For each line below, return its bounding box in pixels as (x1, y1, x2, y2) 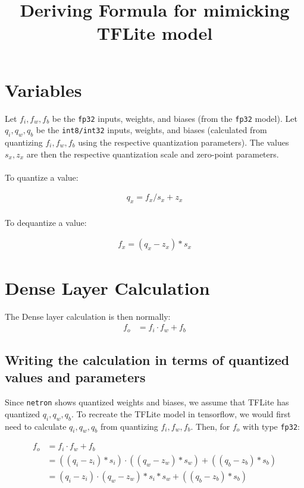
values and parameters (5, 368, 146, 386)
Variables (5, 77, 82, 102)
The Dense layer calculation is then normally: (5, 310, 171, 322)
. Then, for (190, 420, 230, 432)
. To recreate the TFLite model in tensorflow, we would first (71, 407, 291, 420)
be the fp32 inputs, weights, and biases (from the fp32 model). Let (52, 112, 297, 124)
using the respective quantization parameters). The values (78, 136, 289, 148)
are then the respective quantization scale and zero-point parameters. (26, 147, 279, 160)
